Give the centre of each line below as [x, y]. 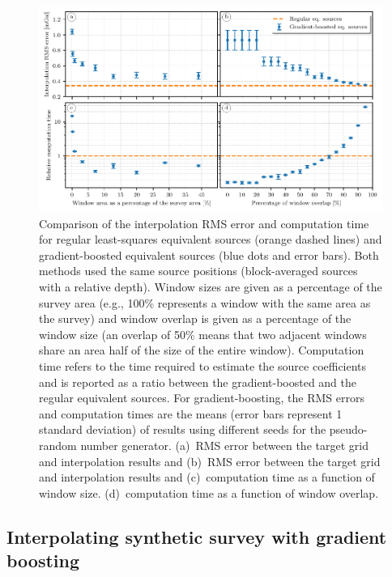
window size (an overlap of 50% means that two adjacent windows [203, 334]
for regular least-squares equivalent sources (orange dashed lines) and [211, 239]
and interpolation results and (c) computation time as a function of [207, 477]
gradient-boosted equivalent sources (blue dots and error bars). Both [209, 255]
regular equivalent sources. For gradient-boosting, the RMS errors [202, 398]
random [58, 445]
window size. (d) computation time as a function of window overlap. [209, 492]
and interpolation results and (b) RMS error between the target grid [210, 461]
